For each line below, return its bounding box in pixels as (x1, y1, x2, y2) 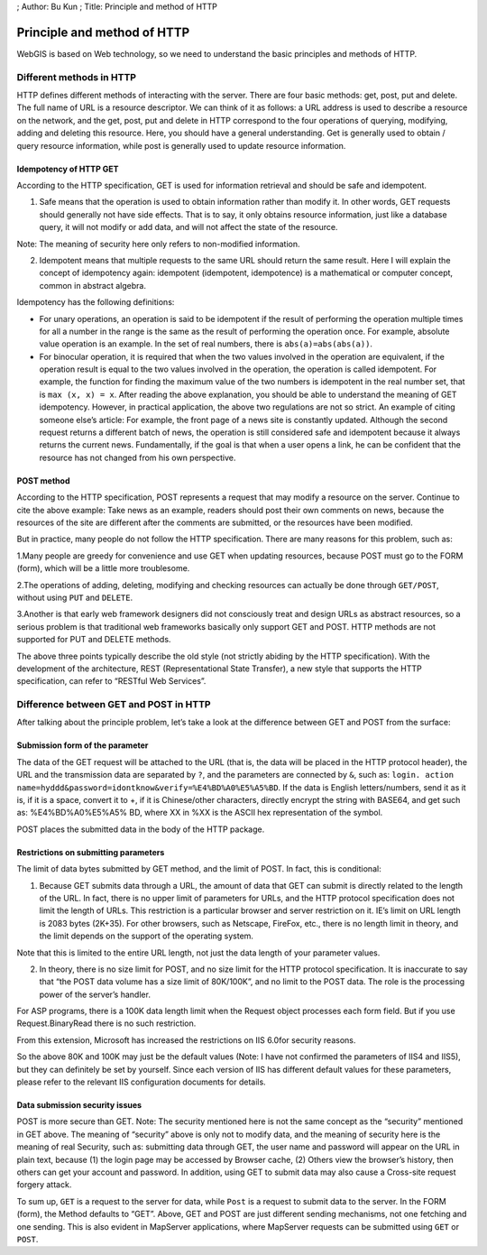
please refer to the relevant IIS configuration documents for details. (16, 1076, 266, 1087)
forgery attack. (16, 1179, 72, 1190)
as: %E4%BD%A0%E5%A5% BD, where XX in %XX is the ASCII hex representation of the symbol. (16, 807, 383, 818)
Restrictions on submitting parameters (16, 846, 165, 857)
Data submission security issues (16, 1100, 142, 1111)
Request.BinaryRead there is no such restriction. (16, 1018, 197, 1029)
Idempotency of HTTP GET (16, 163, 119, 174)
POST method (16, 475, 70, 486)
